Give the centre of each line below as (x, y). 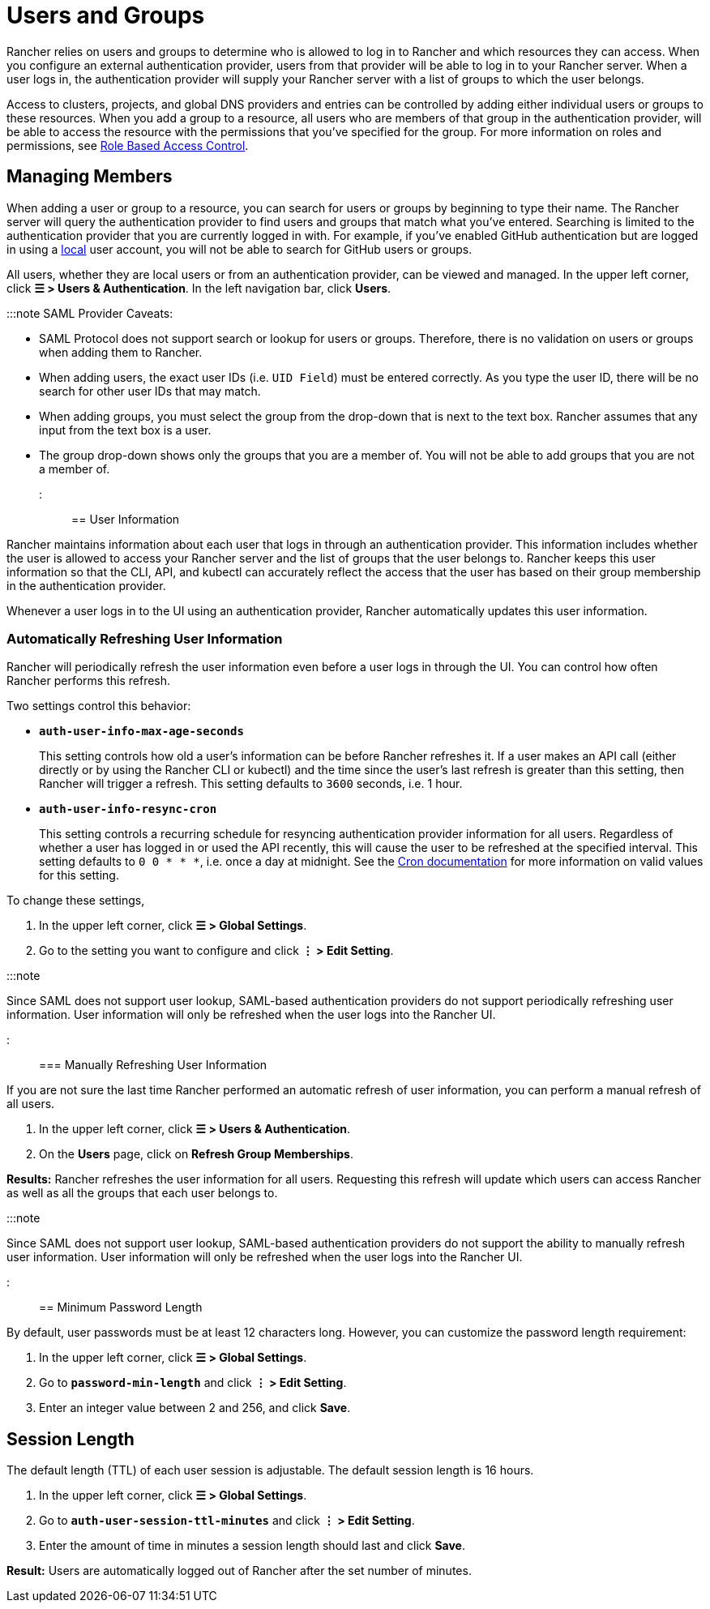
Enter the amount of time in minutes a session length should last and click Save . (252, 1546)
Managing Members (90, 177)
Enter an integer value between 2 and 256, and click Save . (195, 1408)
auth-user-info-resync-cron (128, 809)
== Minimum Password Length (121, 1307)
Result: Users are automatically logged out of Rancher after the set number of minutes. (239, 1571)
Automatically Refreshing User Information (145, 638)
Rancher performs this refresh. (89, 681)
